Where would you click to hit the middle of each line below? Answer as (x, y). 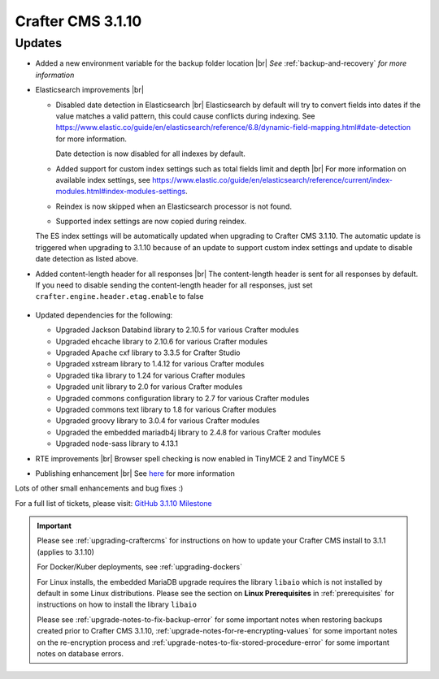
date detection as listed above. (87, 259)
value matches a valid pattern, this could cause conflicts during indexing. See (186, 116)
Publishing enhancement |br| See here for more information (135, 473)
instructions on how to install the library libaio (117, 604)
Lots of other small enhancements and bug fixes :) (99, 488)
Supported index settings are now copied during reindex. (151, 221)
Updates (39, 43)
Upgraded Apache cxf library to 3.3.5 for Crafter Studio (148, 352)
